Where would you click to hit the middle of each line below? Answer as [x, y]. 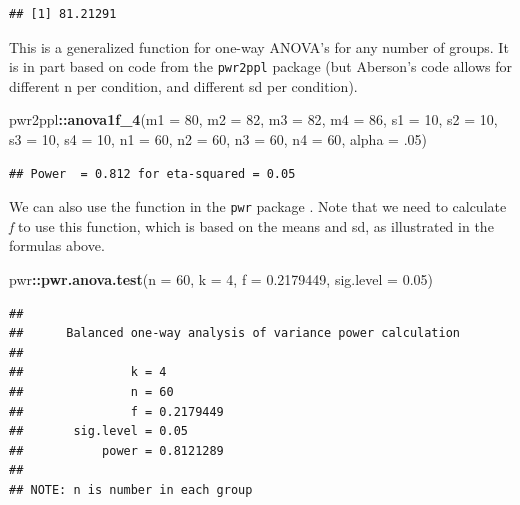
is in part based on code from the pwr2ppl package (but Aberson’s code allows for [260, 66]
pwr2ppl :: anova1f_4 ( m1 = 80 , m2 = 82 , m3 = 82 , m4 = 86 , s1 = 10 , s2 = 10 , [253, 119]
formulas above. [57, 245]
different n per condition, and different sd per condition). [183, 85]
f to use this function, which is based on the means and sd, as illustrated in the [251, 225]
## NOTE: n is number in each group [131, 490]
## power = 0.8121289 [116, 450]
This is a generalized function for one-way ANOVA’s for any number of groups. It [259, 46]
